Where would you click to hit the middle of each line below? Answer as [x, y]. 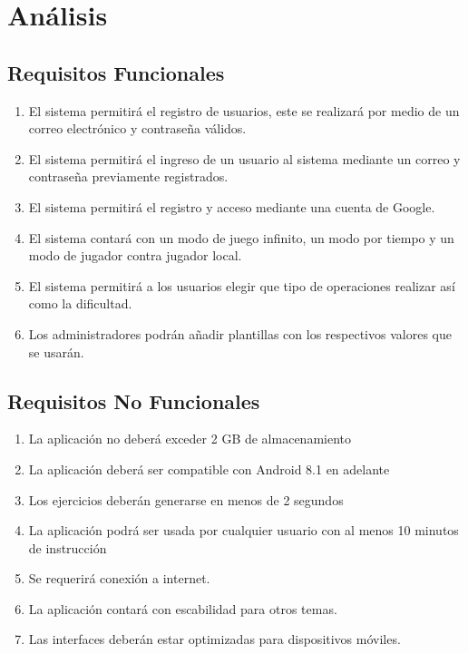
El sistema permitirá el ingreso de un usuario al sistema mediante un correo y [244, 158]
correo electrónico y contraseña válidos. [137, 128]
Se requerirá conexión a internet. [119, 578]
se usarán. [56, 351]
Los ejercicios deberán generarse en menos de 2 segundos [186, 499]
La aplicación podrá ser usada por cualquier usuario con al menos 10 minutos [244, 530]
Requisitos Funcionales [116, 72]
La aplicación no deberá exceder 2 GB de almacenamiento [190, 439]
